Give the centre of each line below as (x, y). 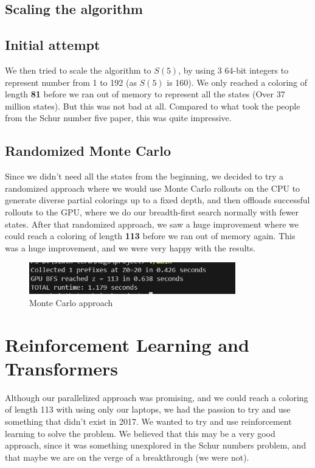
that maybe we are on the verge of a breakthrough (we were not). (127, 457)
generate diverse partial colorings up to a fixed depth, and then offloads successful (157, 200)
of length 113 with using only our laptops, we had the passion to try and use (148, 409)
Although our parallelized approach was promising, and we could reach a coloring (157, 397)
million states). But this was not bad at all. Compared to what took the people (153, 106)
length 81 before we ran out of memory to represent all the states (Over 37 (145, 94)
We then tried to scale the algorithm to (78, 70)
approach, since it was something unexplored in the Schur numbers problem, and (156, 445)
